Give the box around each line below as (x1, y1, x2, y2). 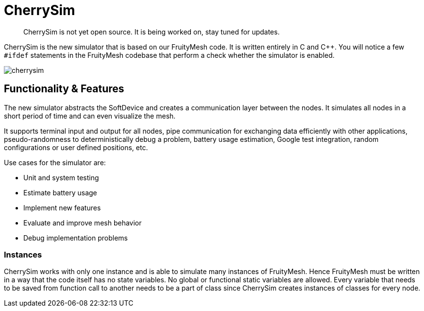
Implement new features (23, 203, 101, 212)
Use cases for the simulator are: (4, 158, 106, 167)
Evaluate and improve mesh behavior (23, 218, 142, 227)
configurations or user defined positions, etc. (4, 143, 148, 152)
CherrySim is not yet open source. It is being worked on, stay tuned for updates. (23, 27, 280, 36)
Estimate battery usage (23, 188, 97, 197)
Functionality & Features (4, 83, 124, 95)
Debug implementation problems (23, 233, 128, 242)
